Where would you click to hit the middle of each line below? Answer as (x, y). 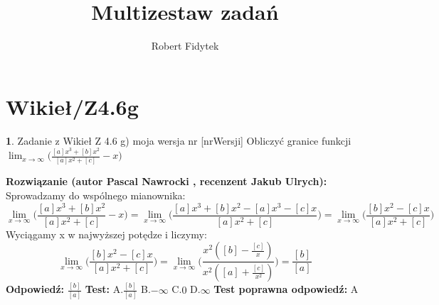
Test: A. (104, 289)
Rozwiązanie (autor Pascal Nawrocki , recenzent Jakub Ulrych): (166, 181)
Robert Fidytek (185, 46)
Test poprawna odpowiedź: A (286, 289)
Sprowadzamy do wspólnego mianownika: (96, 195)
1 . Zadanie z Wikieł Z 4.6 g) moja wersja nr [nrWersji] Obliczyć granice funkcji (179, 140)
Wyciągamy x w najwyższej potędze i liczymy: (106, 234)
